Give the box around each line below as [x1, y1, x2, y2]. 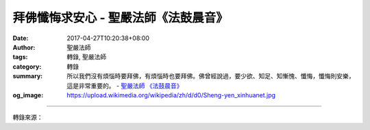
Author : [12, 43, 36, 51]
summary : [12, 72, 43, 80]
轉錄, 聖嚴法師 [66, 53, 106, 61]
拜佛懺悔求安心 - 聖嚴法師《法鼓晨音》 [12, 10, 229, 25]
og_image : [12, 91, 44, 99]
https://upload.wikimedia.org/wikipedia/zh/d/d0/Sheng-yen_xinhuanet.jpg [66, 91, 276, 99]
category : [12, 62, 42, 71]
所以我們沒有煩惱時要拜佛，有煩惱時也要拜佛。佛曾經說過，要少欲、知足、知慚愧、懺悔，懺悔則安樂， [66, 72, 355, 80]
